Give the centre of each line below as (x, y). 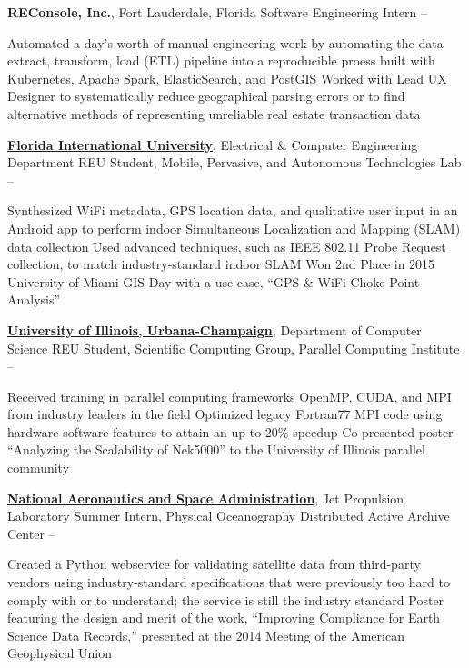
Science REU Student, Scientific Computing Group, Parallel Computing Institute (234, 348)
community (39, 468)
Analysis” (34, 299)
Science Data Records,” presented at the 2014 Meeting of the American (206, 635)
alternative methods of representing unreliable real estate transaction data (214, 113)
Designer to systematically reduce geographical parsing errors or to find (206, 96)
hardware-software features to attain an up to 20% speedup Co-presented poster (230, 431)
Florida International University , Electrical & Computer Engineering (213, 144)
